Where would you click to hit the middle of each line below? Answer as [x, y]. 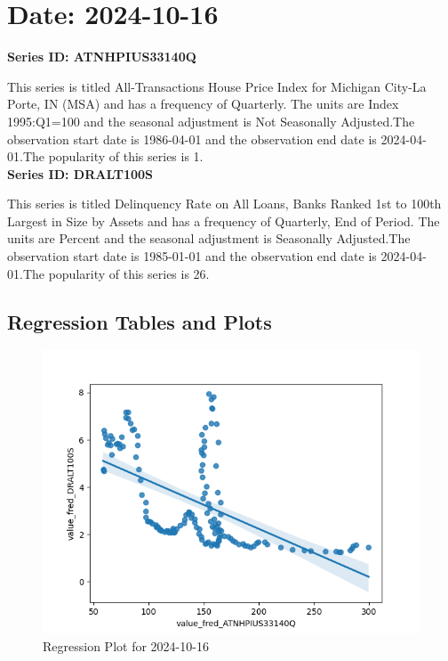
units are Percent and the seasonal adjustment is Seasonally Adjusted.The [209, 238]
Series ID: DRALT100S [80, 173]
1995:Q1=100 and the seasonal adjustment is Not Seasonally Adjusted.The [211, 121]
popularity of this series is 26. [129, 273]
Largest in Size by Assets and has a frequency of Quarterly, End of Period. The [224, 220]
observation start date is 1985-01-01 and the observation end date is [192, 256]
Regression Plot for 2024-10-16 [126, 646]
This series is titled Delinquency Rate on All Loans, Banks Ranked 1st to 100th [224, 204]
